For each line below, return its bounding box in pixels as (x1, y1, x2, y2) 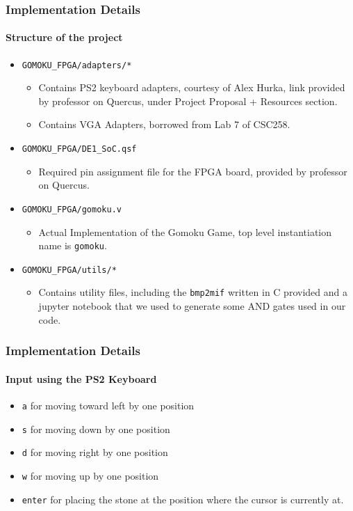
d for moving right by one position (22, 445, 168, 459)
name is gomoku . (38, 238, 107, 253)
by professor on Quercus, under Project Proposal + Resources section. (38, 93, 338, 108)
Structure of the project (6, 30, 123, 45)
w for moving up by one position (22, 468, 159, 482)
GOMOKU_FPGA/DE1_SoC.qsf (22, 144, 137, 155)
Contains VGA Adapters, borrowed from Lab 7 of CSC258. (38, 117, 290, 132)
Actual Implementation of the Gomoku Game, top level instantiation (38, 224, 332, 239)
